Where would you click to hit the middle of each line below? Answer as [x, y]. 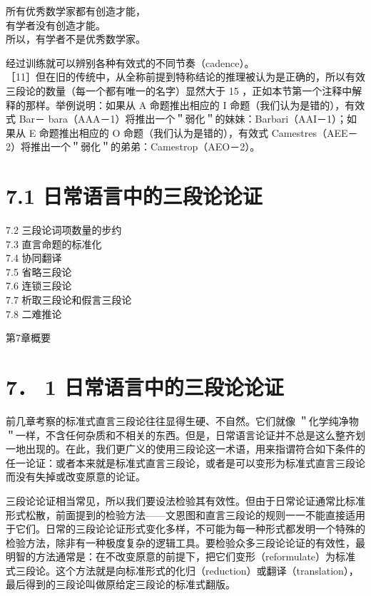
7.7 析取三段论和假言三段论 [69, 300]
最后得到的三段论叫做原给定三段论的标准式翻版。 [121, 584]
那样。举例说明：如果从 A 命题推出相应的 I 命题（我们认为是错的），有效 [195, 104]
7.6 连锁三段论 [39, 286]
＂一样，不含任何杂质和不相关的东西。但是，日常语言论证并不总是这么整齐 [181, 435]
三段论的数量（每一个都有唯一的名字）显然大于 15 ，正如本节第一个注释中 [179, 90]
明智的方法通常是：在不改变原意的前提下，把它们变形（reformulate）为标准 [181, 556]
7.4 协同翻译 [34, 258]
